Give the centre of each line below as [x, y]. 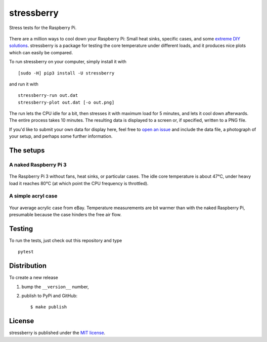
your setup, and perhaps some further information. [61, 136]
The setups [27, 151]
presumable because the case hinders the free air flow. [65, 214]
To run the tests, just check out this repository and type [66, 240]
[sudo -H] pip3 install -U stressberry [66, 73]
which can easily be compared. [41, 52]
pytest [26, 252]
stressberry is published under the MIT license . [57, 333]
